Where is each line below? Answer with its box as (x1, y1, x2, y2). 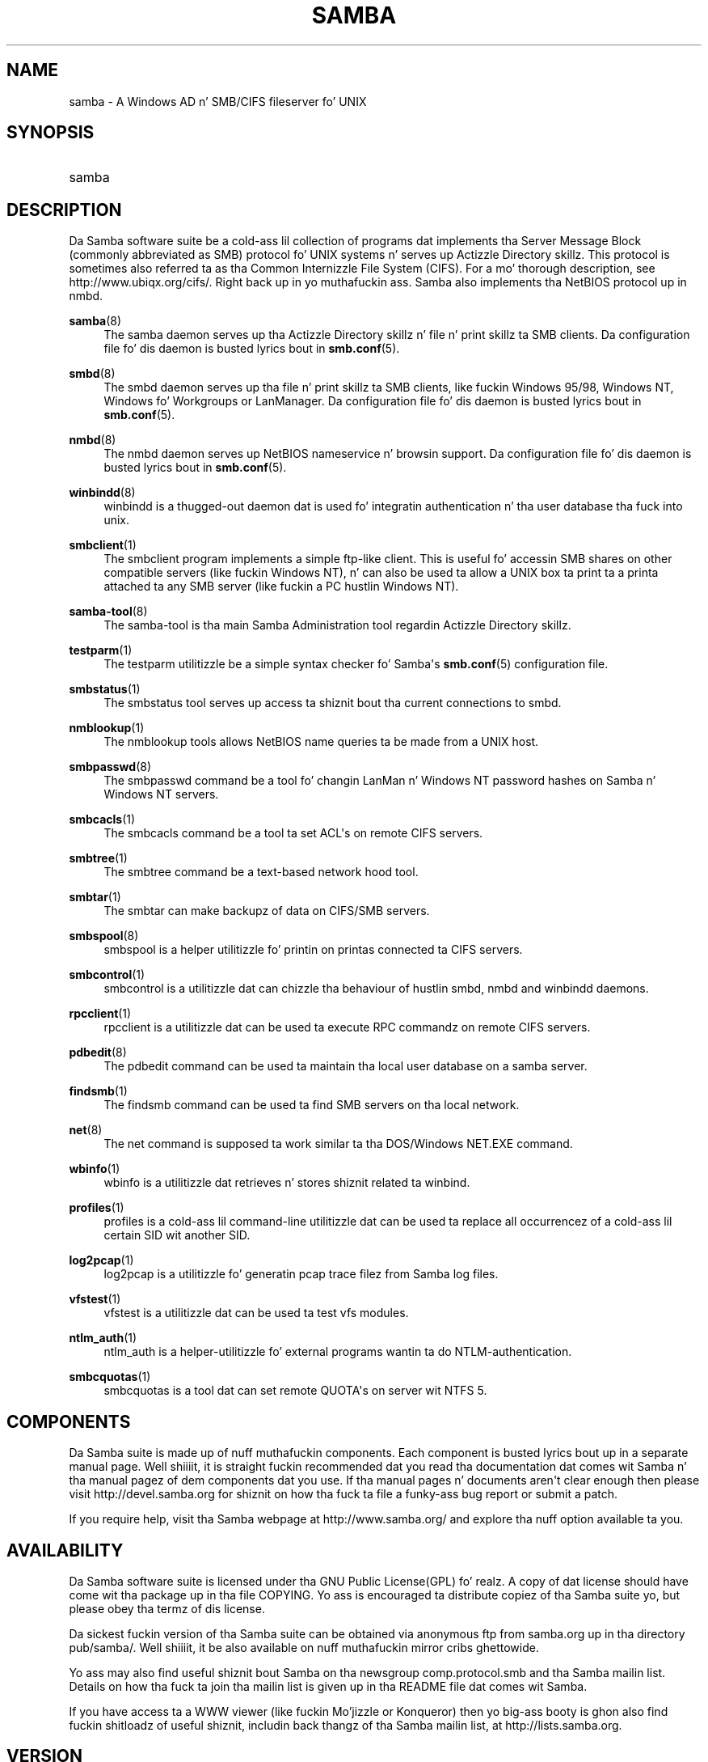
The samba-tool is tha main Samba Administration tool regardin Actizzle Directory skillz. (103, 618, 571, 633)
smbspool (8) (69, 929, 139, 943)
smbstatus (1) (69, 682, 141, 697)
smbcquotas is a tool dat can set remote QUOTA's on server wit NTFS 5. (103, 1383, 487, 1398)
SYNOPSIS (6, 122, 95, 143)
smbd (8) (69, 366, 116, 381)
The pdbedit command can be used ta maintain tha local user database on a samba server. (103, 1059, 588, 1074)
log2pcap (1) (69, 1253, 134, 1268)
